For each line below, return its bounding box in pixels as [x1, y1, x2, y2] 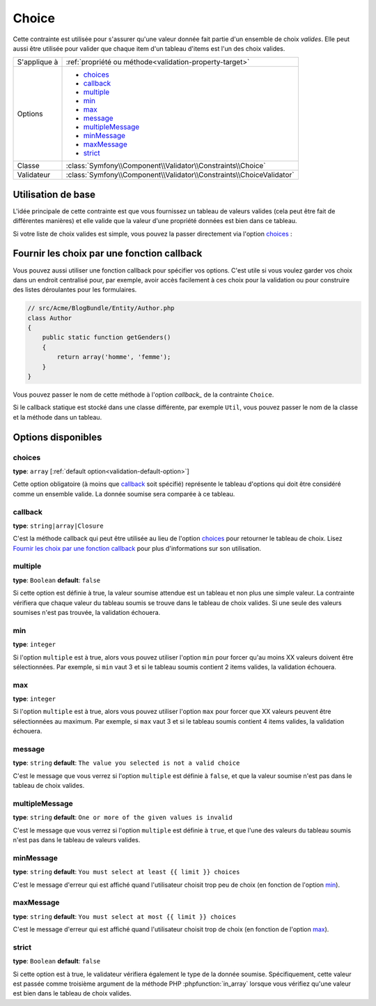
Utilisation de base [13, 188, 96, 200]
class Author [27, 314, 72, 322]
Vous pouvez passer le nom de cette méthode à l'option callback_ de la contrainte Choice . [13, 390, 274, 399]
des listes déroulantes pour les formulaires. [13, 286, 137, 294]
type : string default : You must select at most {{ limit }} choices [13, 912, 237, 920]
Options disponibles [13, 431, 102, 443]
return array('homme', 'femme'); [56, 353, 171, 361]
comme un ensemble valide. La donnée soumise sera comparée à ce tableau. [13, 489, 235, 498]
